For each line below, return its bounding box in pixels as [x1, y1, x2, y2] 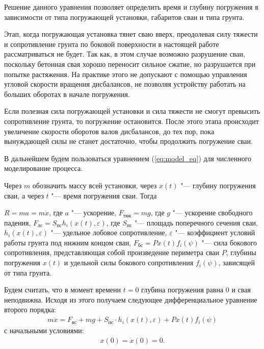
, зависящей [218, 257, 255, 268]
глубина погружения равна [141, 284, 224, 295]
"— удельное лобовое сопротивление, [50, 227, 167, 238]
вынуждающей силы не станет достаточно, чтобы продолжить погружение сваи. [4, 136, 253, 146]
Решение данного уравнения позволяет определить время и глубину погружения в [4, 2, 258, 12]
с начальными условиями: [4, 325, 84, 336]
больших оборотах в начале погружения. [4, 88, 130, 99]
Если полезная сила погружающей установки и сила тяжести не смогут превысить [4, 106, 260, 116]
